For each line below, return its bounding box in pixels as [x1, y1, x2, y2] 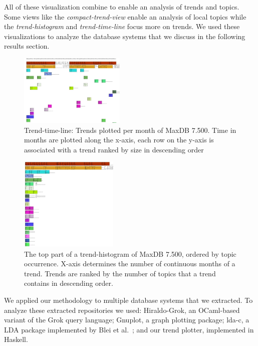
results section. [4, 41, 50, 51]
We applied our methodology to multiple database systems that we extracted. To [4, 294, 253, 305]
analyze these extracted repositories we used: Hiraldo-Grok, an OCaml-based [4, 304, 240, 315]
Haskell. [4, 334, 28, 344]
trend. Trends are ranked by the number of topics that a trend [24, 268, 216, 278]
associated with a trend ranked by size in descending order [24, 144, 204, 154]
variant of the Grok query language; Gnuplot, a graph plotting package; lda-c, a [4, 314, 249, 325]
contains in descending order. [24, 278, 113, 288]
